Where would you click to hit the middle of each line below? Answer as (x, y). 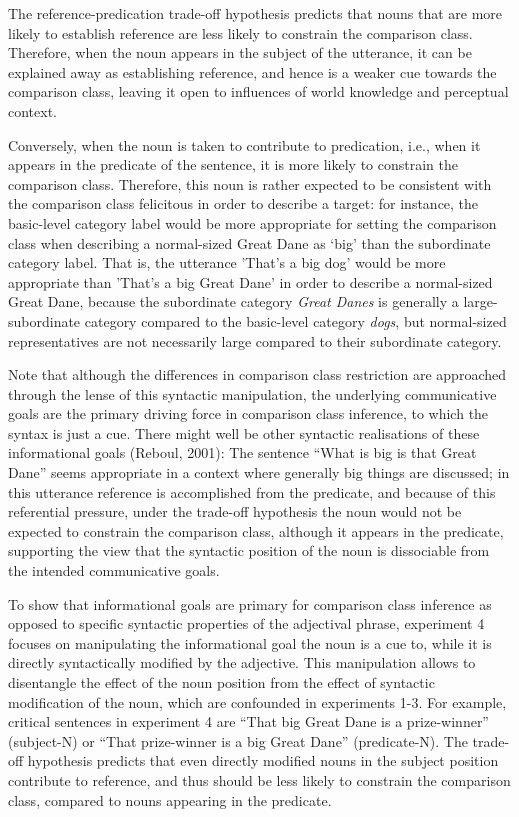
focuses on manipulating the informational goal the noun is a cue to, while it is (250, 642)
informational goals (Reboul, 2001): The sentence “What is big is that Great (242, 452)
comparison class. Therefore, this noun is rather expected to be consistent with (250, 183)
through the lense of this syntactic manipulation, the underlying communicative (252, 393)
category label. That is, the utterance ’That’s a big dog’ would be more (227, 262)
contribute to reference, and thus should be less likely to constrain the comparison (259, 779)
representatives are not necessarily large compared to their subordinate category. (255, 340)
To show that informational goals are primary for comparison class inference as (250, 603)
